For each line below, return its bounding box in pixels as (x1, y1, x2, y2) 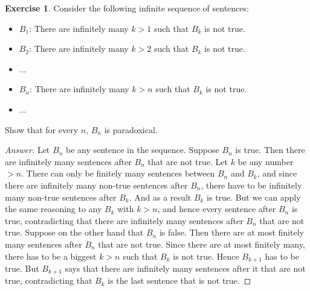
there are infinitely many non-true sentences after (5, 178, 188, 191)
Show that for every (5, 123, 79, 136)
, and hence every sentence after (157, 202, 276, 215)
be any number (237, 155, 294, 167)
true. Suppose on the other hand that (5, 226, 144, 239)
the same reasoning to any (5, 202, 102, 215)
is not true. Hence (173, 249, 239, 262)
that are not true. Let (147, 155, 228, 167)
